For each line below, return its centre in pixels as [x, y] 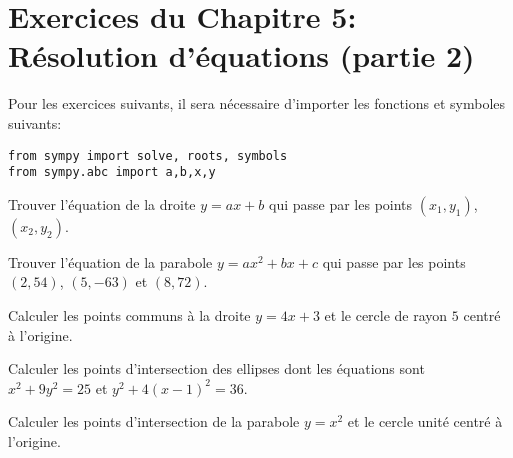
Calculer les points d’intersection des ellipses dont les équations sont [216, 368]
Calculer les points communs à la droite [129, 315]
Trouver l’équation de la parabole [110, 261]
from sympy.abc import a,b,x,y [112, 172]
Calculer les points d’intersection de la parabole [154, 421]
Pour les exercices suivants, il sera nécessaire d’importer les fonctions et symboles [257, 103]
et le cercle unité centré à [425, 421]
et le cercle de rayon [386, 315]
